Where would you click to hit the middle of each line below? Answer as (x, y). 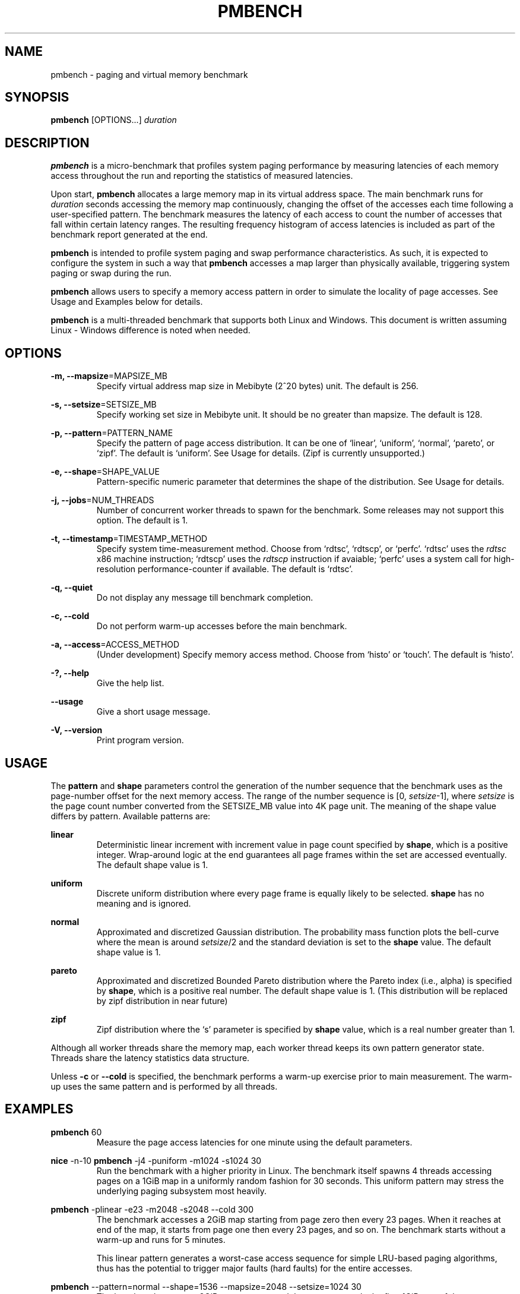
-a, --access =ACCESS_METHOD (115, 645)
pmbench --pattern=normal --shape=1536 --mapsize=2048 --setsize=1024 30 (206, 1286)
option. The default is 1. (142, 520)
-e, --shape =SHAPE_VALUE (105, 472)
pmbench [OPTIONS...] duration (114, 120)
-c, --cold (70, 616)
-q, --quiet (72, 588)
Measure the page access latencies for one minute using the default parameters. (254, 1142)
